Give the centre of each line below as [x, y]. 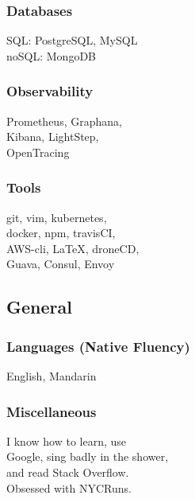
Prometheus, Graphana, [64, 121]
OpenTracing [38, 152]
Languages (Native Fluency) [98, 346]
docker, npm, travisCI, [61, 233]
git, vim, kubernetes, [57, 217]
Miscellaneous [52, 411]
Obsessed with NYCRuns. [69, 487]
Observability [50, 91]
